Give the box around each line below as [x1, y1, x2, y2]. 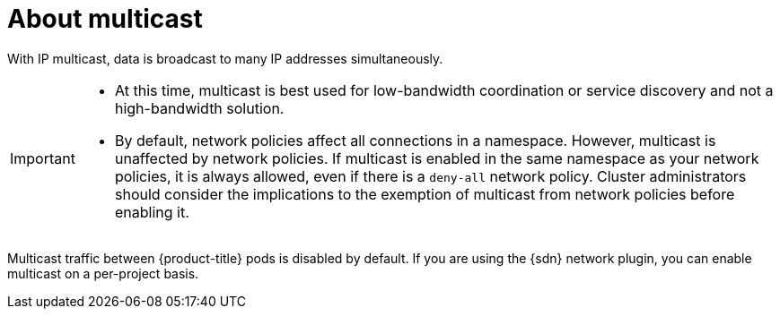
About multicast [7, 4, 203, 34]
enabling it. [114, 202, 189, 221]
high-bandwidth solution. [114, 98, 285, 117]
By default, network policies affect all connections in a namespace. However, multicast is [114, 131, 716, 149]
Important [10, 149, 75, 167]
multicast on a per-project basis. [7, 265, 199, 281]
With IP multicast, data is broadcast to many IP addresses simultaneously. [7, 50, 443, 66]
